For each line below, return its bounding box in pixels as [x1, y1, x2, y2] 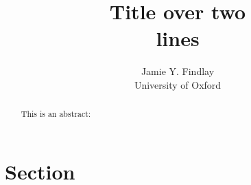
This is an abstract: [21, 108, 91, 120]
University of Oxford [134, 77, 222, 91]
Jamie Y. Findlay [141, 64, 215, 78]
